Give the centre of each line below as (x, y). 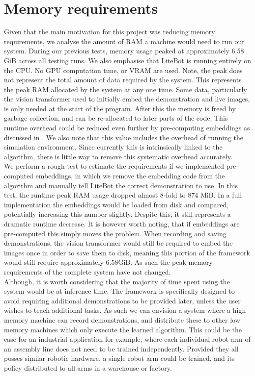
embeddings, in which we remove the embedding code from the (130, 176)
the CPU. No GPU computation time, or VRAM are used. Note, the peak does (123, 70)
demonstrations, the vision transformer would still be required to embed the (118, 243)
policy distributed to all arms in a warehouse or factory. (88, 367)
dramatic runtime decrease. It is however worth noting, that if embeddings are (122, 224)
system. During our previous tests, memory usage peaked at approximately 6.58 (124, 51)
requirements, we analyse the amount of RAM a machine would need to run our (124, 41)
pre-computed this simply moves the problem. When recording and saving (115, 233)
